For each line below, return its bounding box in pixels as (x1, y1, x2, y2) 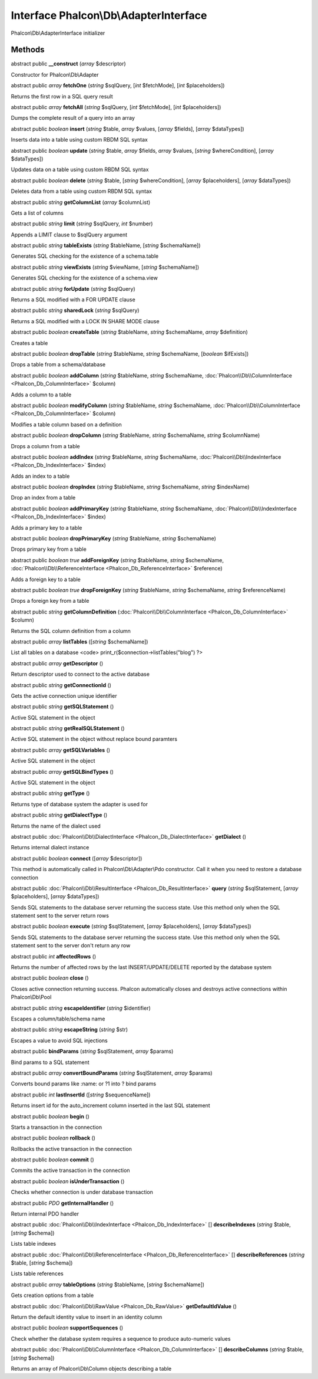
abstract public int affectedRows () (11, 953, 97, 960)
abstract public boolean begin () (11, 1112, 90, 1120)
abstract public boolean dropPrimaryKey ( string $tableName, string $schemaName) (11, 535, 216, 542)
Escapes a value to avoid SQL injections (11, 1037, 108, 1044)
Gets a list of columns (11, 209, 64, 216)
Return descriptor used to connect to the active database (11, 671, 150, 678)
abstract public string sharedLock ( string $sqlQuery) (11, 307, 140, 314)
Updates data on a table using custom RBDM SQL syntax (11, 166, 149, 173)
